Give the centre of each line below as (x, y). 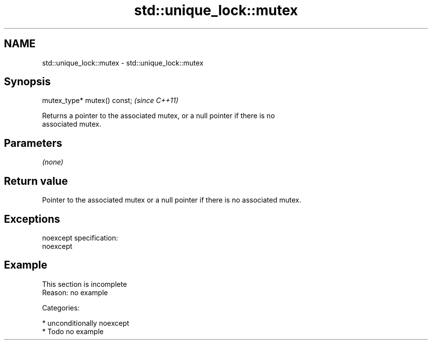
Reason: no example (75, 292)
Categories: (61, 308)
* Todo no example (73, 331)
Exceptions (32, 219)
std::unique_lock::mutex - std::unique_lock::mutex (123, 63)
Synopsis (27, 82)
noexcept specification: (80, 238)
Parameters (33, 143)
